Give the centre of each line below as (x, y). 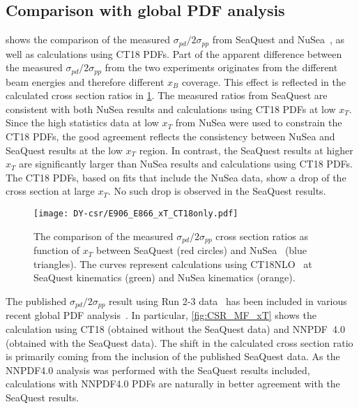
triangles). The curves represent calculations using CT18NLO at (173, 263)
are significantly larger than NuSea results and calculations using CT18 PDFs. (186, 164)
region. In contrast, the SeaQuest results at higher (246, 150)
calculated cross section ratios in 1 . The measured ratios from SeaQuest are (167, 95)
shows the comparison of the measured (88, 39)
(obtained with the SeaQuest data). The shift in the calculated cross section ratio (179, 342)
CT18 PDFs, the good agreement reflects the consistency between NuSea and (170, 136)
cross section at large (50, 191)
